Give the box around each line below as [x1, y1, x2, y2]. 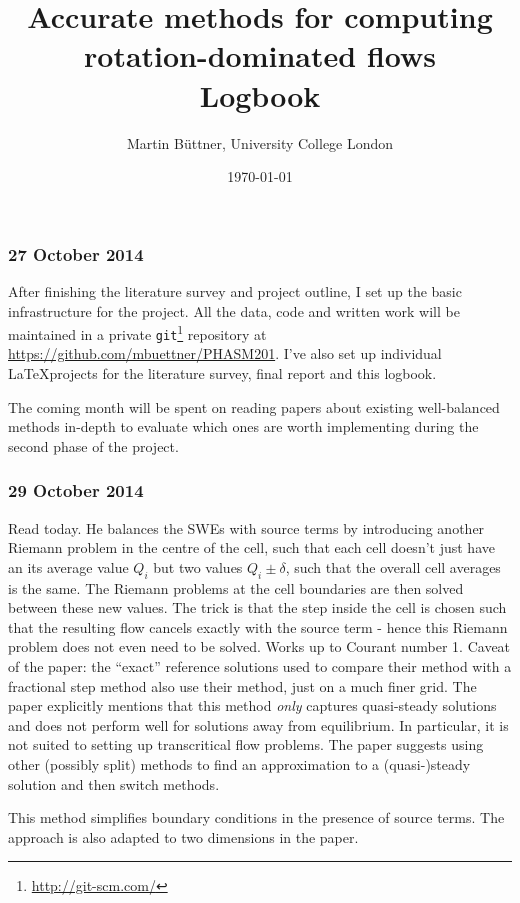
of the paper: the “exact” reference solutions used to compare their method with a [8, 656, 512, 677]
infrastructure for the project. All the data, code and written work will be [8, 300, 460, 321]
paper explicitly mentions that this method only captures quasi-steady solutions [8, 695, 497, 716]
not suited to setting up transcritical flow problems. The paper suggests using [8, 734, 484, 755]
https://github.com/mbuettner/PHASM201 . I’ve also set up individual [8, 343, 442, 364]
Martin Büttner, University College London [126, 132, 394, 153]
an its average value [8, 556, 129, 577]
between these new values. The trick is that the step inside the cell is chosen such [8, 597, 507, 618]
